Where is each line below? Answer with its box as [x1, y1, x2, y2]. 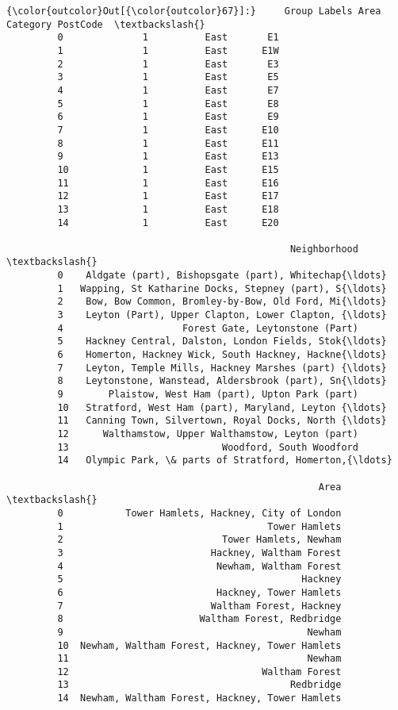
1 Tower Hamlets [57, 520, 342, 532]
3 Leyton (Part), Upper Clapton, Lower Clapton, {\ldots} [57, 309, 387, 321]
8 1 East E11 [57, 137, 279, 149]
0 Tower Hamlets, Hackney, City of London [57, 507, 342, 519]
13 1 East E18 [57, 203, 279, 215]
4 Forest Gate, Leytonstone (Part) [57, 322, 358, 334]
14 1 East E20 [57, 217, 279, 228]
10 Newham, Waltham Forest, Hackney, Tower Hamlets [57, 639, 342, 651]
